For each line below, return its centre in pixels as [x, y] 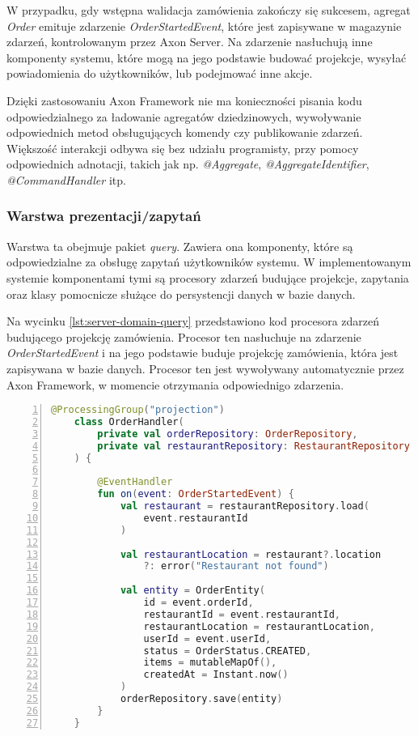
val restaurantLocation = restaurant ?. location [251, 554]
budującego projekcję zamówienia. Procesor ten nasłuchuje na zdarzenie [184, 336]
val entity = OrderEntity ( [192, 591]
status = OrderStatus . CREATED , [228, 651]
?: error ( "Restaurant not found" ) [236, 566]
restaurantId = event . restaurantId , [242, 614]
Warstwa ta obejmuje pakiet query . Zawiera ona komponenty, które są [180, 246]
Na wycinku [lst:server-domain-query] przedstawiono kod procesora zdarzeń [193, 321]
